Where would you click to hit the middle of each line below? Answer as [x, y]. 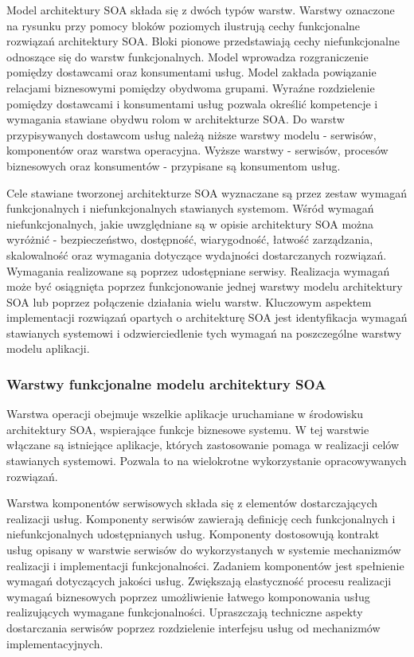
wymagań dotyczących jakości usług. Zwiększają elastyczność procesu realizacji [199, 581]
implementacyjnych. [55, 643]
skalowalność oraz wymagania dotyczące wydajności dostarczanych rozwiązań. [197, 254]
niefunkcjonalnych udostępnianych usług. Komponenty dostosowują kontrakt [193, 534]
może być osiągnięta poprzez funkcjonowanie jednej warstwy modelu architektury [205, 286]
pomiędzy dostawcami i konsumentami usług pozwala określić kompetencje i [192, 103]
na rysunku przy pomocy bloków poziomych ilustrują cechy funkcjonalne [184, 25]
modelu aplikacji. [48, 348]
